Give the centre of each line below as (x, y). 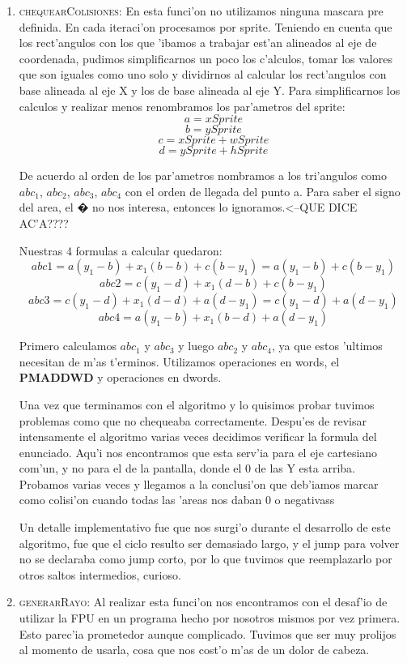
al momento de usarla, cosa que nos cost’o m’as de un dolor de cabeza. (194, 650)
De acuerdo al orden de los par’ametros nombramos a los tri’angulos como (203, 175)
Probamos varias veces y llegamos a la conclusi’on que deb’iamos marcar (199, 483)
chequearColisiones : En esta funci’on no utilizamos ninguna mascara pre (201, 11)
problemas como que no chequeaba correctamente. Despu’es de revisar (193, 420)
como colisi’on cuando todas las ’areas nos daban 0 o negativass (177, 500)
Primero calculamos (68, 346)
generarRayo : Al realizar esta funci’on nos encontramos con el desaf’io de (203, 602)
